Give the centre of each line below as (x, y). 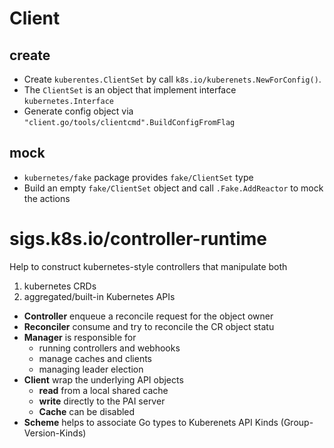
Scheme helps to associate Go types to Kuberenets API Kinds (151, 422)
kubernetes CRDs (60, 286)
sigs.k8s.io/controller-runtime (138, 239)
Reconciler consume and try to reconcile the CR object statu (149, 326)
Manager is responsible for (80, 337)
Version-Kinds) (55, 433)
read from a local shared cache (103, 390)
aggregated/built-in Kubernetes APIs (99, 296)
